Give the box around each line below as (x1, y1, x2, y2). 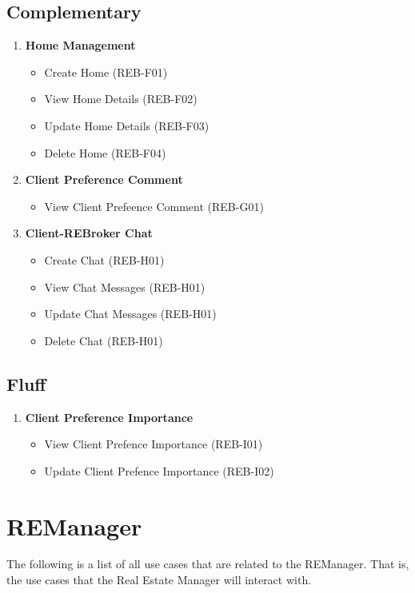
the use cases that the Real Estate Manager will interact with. (6, 571, 312, 588)
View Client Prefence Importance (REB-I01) (44, 436, 263, 452)
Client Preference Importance (25, 408, 194, 425)
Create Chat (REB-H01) (44, 251, 165, 268)
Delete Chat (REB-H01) (44, 332, 163, 348)
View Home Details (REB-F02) (44, 90, 198, 107)
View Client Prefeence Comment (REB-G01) (44, 197, 264, 214)
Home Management (25, 37, 136, 54)
